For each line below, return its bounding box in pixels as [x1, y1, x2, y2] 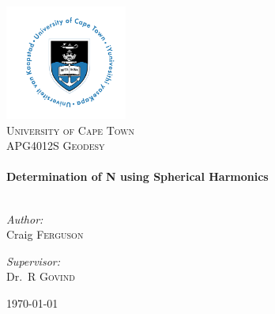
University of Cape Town [6, 121, 135, 138]
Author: [6, 210, 43, 227]
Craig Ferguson [6, 226, 84, 243]
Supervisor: [6, 252, 60, 269]
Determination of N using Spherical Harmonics [6, 168, 269, 185]
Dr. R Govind [6, 268, 75, 285]
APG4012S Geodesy [6, 137, 105, 154]
